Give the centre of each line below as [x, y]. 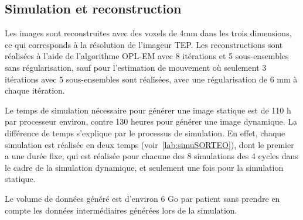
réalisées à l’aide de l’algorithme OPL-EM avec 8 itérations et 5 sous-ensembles [147, 56]
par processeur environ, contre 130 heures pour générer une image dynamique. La [151, 121]
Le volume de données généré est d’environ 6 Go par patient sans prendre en [142, 198]
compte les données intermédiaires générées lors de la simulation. [121, 210]
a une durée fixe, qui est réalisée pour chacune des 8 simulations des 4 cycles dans [151, 156]
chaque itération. [35, 90]
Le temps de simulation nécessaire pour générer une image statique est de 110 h [148, 110]
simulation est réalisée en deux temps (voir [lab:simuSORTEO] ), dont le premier [149, 144]
